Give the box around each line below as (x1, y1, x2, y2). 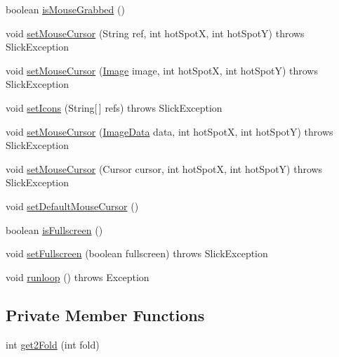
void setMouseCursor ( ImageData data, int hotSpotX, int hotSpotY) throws (6, 124, 333, 138)
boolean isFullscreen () (6, 222, 103, 237)
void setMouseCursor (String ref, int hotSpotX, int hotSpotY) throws (6, 25, 305, 40)
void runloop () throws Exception (6, 269, 149, 284)
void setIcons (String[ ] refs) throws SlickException (6, 100, 222, 115)
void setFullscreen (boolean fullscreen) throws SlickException (6, 246, 268, 261)
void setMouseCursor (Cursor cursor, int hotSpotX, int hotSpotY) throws (6, 161, 323, 176)
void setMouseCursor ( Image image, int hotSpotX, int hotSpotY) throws (6, 63, 318, 77)
